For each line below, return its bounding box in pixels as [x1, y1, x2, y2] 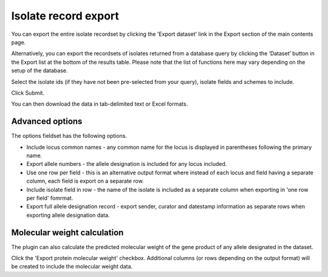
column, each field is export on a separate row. [26, 177, 144, 185]
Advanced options [11, 116, 83, 127]
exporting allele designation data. [26, 211, 110, 219]
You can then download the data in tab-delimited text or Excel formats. [11, 100, 188, 108]
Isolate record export [11, 9, 120, 22]
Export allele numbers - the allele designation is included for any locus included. [26, 160, 227, 168]
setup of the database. [11, 67, 68, 74]
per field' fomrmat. [26, 194, 73, 202]
